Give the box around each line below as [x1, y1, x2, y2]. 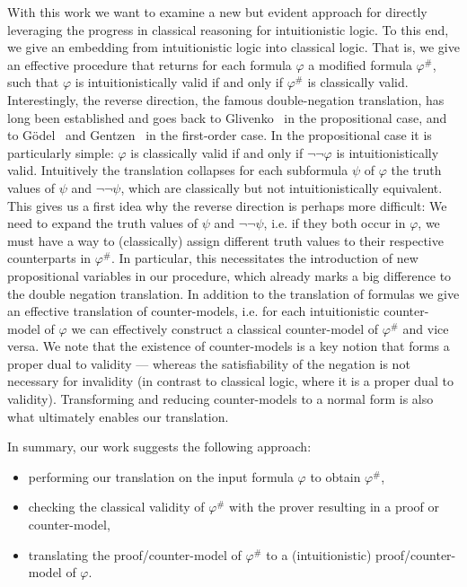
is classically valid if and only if [130, 143, 304, 162]
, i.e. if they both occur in [263, 214, 406, 232]
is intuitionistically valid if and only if [75, 73, 283, 92]
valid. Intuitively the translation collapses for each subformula [7, 161, 348, 180]
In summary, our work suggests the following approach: [7, 437, 312, 456]
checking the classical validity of [28, 497, 205, 516]
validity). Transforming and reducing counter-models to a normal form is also [7, 390, 434, 408]
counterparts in [7, 249, 92, 267]
